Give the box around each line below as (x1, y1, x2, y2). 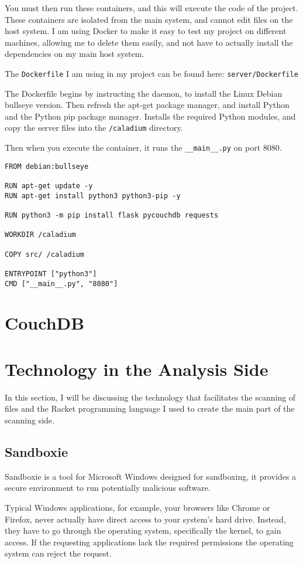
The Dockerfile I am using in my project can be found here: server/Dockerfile (5, 67, 298, 79)
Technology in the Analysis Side (5, 357, 268, 381)
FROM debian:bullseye (5, 162, 89, 171)
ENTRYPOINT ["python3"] (5, 269, 97, 278)
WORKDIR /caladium (5, 230, 76, 239)
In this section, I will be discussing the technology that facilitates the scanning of (5, 391, 296, 403)
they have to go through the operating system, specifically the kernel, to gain (5, 524, 281, 537)
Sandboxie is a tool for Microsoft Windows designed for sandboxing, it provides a (5, 470, 297, 482)
